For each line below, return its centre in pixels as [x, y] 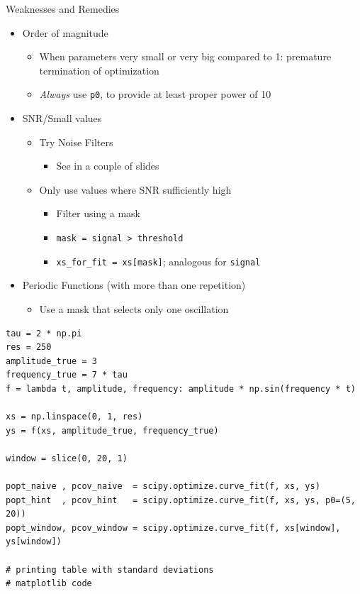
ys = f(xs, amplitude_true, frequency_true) [112, 430]
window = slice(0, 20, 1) [67, 458]
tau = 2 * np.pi [44, 333]
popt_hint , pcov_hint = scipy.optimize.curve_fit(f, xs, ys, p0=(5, [181, 500]
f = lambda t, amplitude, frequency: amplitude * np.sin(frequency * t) [181, 389]
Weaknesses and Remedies [63, 9]
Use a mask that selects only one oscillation [134, 308]
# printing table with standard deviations [110, 570]
